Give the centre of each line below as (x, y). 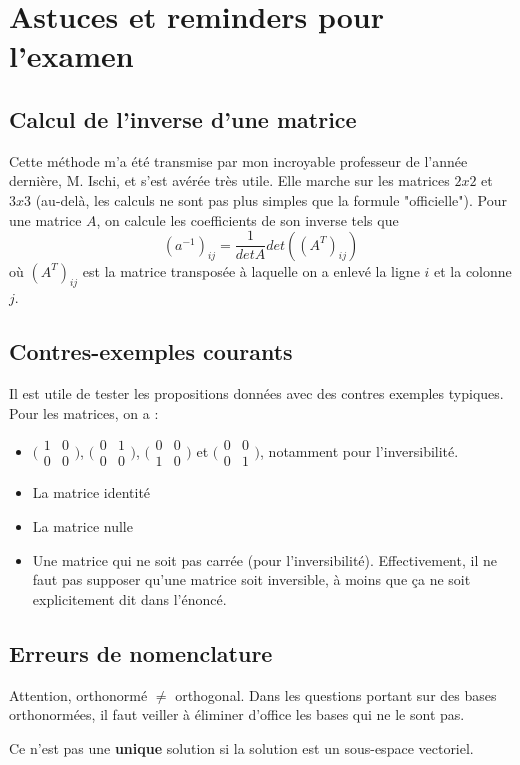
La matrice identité (91, 492)
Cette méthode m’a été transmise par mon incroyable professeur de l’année (238, 160)
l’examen (71, 55)
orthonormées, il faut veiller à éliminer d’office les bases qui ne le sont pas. (237, 714)
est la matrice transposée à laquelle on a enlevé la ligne (251, 270)
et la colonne (473, 270)
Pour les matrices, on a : (84, 412)
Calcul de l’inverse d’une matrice (183, 118)
